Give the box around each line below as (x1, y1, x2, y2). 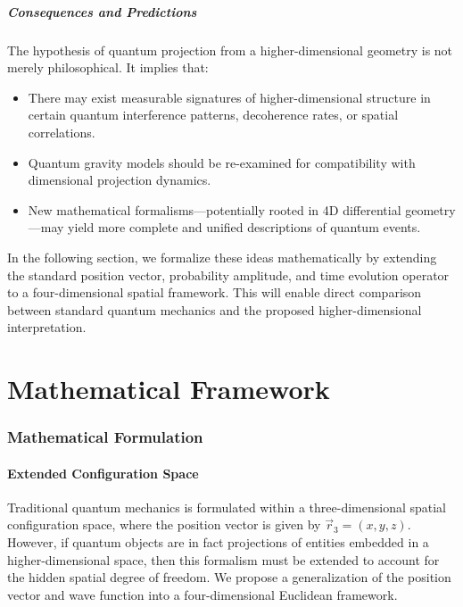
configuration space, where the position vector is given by (7, 515, 321, 534)
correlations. (28, 122, 95, 141)
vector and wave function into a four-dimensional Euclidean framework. (7, 585, 398, 603)
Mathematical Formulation (7, 426, 203, 448)
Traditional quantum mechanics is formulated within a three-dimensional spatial (7, 497, 447, 516)
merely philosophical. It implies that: (7, 58, 209, 77)
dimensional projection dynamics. (28, 170, 211, 189)
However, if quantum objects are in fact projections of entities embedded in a (7, 533, 429, 552)
